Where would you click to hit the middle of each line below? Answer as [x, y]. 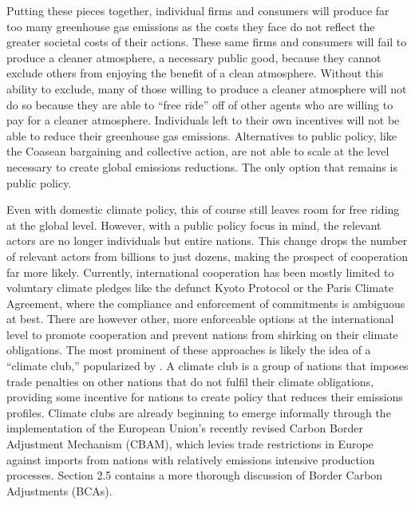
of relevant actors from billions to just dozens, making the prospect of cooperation [207, 256]
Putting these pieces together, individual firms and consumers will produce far [198, 10]
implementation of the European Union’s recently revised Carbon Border [185, 428]
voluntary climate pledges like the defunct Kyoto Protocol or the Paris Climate [200, 288]
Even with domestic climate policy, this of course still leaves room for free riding [203, 209]
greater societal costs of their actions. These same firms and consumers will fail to [207, 42]
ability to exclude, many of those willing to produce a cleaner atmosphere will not [207, 88]
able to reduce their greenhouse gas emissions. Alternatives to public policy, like [202, 135]
